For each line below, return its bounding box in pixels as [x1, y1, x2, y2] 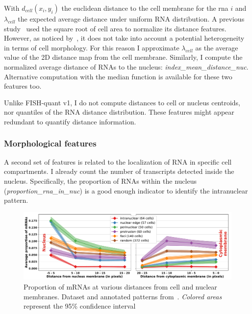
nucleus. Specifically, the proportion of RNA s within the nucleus [4, 175, 197, 186]
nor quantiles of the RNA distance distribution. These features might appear [4, 107, 234, 117]
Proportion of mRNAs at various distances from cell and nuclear [24, 282, 217, 292]
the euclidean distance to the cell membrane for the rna [61, 3, 228, 13]
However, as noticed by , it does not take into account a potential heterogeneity [4, 33, 245, 43]
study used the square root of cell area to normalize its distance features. [4, 23, 227, 33]
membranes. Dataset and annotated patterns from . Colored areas [24, 291, 222, 301]
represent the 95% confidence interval [24, 301, 136, 311]
